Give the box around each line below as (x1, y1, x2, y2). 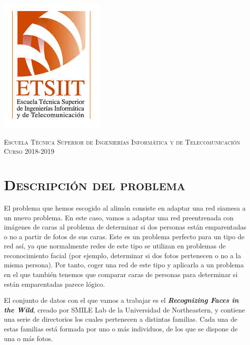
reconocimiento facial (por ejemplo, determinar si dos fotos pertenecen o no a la (4, 250, 241, 260)
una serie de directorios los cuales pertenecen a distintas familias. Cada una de (4, 314, 237, 324)
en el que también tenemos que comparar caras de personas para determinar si (4, 269, 238, 279)
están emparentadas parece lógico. (4, 279, 105, 289)
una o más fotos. (4, 333, 53, 343)
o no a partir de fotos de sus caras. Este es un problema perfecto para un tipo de (4, 231, 245, 241)
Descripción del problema (4, 174, 185, 194)
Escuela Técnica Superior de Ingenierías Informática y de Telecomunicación (4, 136, 240, 147)
